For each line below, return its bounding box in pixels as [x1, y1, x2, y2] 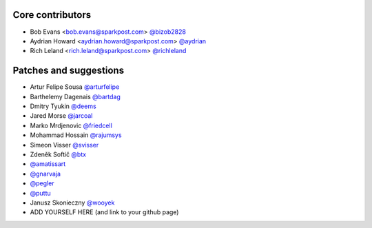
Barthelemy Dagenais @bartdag [30, 92, 121, 101]
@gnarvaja [30, 169, 61, 178]
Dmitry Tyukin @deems [30, 102, 96, 110]
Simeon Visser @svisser [30, 141, 99, 149]
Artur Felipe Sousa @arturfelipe [30, 83, 120, 91]
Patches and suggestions [12, 65, 124, 76]
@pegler [30, 179, 54, 187]
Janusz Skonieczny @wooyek [30, 198, 115, 207]
